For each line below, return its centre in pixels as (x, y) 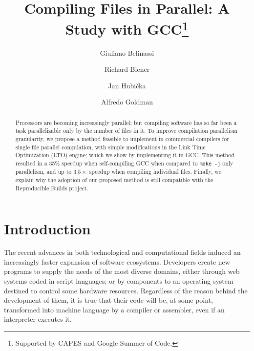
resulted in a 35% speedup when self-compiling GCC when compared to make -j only (124, 163)
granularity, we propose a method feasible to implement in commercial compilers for (122, 139)
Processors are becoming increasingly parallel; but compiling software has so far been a (126, 122)
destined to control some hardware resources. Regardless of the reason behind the (126, 290)
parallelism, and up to (43, 172)
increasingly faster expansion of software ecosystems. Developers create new (117, 261)
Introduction (47, 229)
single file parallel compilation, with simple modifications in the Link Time (110, 147)
